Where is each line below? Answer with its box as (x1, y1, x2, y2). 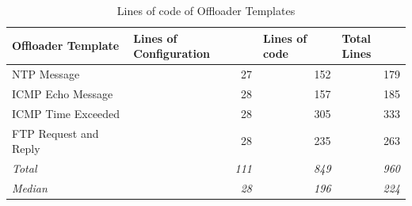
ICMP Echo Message (12, 85, 113, 101)
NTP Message (12, 66, 80, 82)
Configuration (133, 45, 211, 62)
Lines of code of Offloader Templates (116, 2, 296, 18)
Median (12, 179, 48, 196)
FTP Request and (12, 124, 99, 141)
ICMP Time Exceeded (12, 105, 120, 121)
